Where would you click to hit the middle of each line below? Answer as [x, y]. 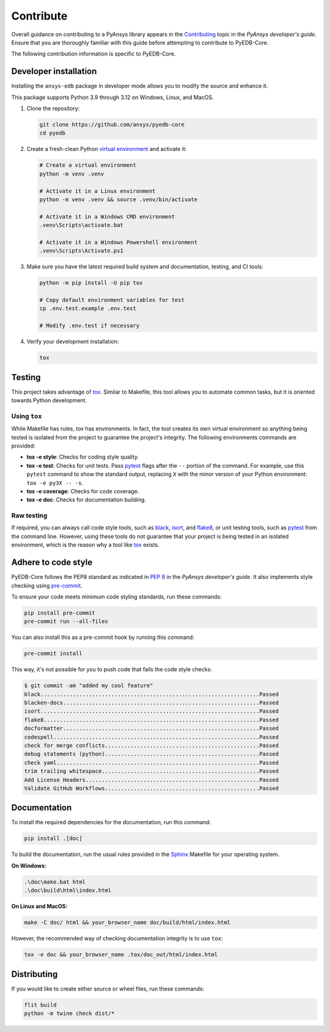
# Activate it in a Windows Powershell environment [119, 242]
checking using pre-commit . [47, 585]
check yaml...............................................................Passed [152, 762]
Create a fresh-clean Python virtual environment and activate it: [107, 149]
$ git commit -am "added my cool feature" [89, 686]
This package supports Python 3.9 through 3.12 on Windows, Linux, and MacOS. [112, 97]
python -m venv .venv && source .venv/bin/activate [119, 199]
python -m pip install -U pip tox [91, 283]
